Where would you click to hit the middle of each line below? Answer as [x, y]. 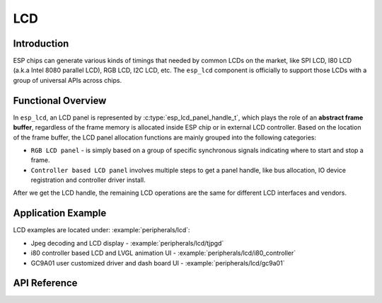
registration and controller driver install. [88, 180]
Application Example [60, 213]
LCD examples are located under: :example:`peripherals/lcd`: [102, 230]
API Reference [45, 283]
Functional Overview [60, 100]
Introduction [41, 44]
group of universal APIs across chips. [68, 80]
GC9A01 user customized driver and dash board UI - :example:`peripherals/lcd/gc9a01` [158, 263]
